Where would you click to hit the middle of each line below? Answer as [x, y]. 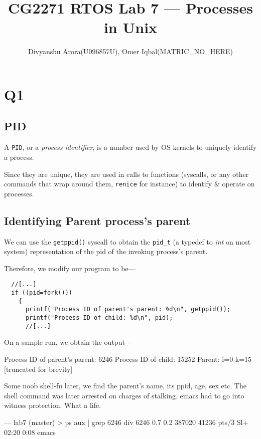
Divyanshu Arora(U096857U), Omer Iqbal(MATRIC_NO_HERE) [130, 51]
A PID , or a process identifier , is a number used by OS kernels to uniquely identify [130, 147]
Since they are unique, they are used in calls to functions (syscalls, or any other [126, 174]
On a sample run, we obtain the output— [68, 342]
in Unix [130, 27]
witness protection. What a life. [53, 405]
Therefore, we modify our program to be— [70, 268]
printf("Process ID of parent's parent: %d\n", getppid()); [128, 309]
